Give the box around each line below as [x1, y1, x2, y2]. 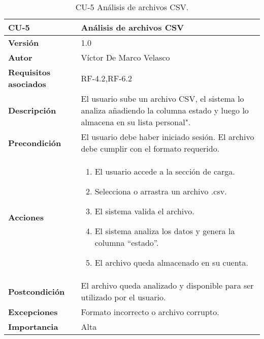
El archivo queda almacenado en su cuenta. [94, 257, 248, 268]
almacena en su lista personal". [81, 116, 191, 128]
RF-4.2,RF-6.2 [81, 72, 132, 84]
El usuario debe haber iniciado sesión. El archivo [81, 131, 254, 143]
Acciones [8, 211, 44, 223]
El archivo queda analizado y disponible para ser [81, 279, 254, 291]
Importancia [8, 321, 58, 332]
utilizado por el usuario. [81, 291, 166, 303]
